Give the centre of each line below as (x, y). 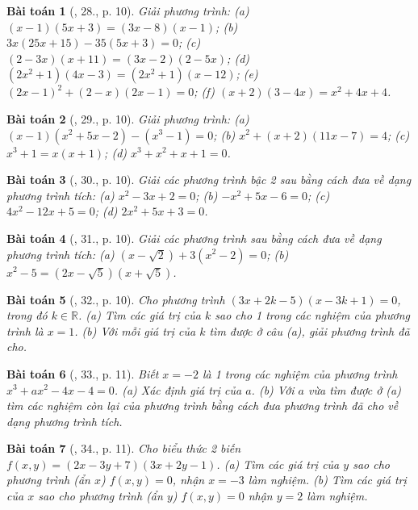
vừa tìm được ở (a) (355, 389)
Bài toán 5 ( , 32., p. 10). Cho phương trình (116, 299)
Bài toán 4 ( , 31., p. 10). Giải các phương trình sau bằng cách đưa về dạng (194, 238)
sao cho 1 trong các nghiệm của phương (312, 315)
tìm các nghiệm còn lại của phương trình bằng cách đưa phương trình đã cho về (203, 405)
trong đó (27, 315)
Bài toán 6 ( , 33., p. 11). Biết (83, 373)
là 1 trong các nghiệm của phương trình (300, 373)
